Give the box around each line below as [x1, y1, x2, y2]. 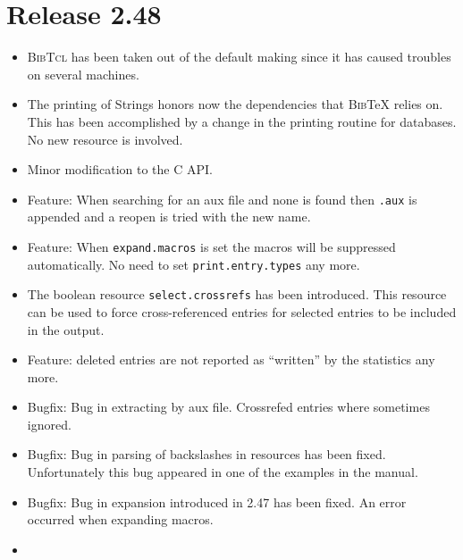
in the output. [27, 320, 105, 339]
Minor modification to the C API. [27, 160, 213, 179]
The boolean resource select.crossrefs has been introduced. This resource [27, 285, 447, 304]
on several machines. [27, 64, 139, 83]
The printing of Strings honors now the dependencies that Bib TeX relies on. [27, 95, 443, 113]
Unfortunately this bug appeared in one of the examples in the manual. [27, 463, 418, 481]
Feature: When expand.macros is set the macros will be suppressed [27, 237, 396, 255]
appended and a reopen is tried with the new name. [27, 207, 311, 226]
